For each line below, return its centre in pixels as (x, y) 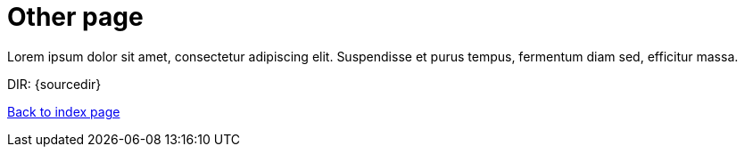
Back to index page (64, 111)
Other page (75, 17)
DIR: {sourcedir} (54, 84)
